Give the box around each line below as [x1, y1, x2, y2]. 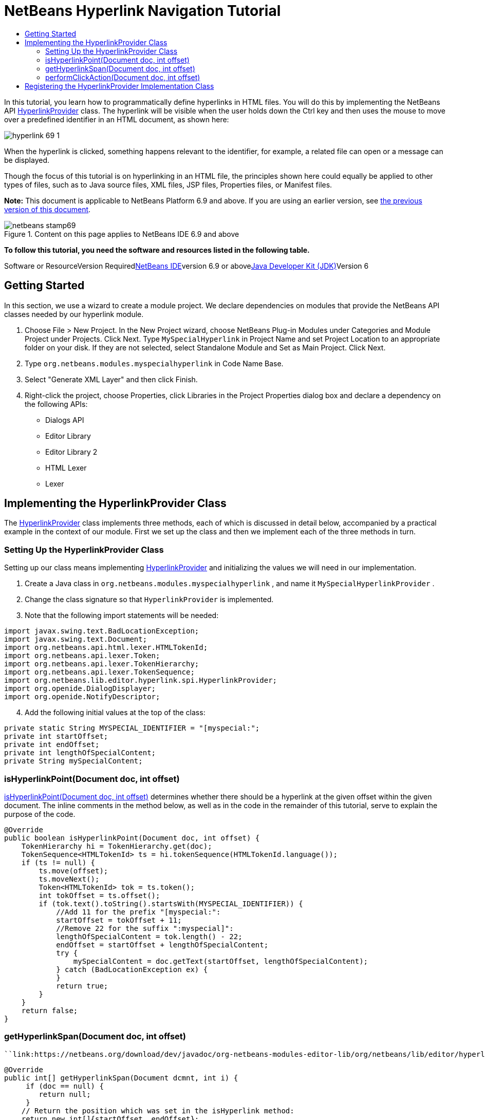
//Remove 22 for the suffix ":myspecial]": [56, 924, 234, 932]
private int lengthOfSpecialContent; [4, 749, 156, 757]
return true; [56, 981, 108, 990]
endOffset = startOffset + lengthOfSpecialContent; [56, 940, 269, 949]
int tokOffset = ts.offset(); [39, 891, 160, 900]
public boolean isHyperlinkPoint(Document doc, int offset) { [4, 833, 260, 842]
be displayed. [4, 155, 50, 164]
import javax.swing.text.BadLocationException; [4, 627, 199, 636]
